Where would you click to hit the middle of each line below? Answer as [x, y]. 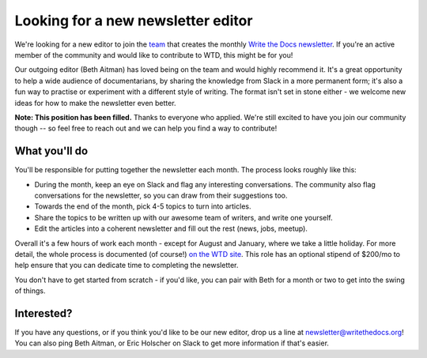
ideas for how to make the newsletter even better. [96, 103]
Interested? [43, 313]
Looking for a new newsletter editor [134, 21]
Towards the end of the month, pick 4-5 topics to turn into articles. [143, 206]
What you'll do [51, 151]
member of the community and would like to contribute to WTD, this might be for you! [154, 55]
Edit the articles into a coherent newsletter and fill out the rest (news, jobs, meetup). [171, 228]
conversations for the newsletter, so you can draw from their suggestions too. [161, 195]
